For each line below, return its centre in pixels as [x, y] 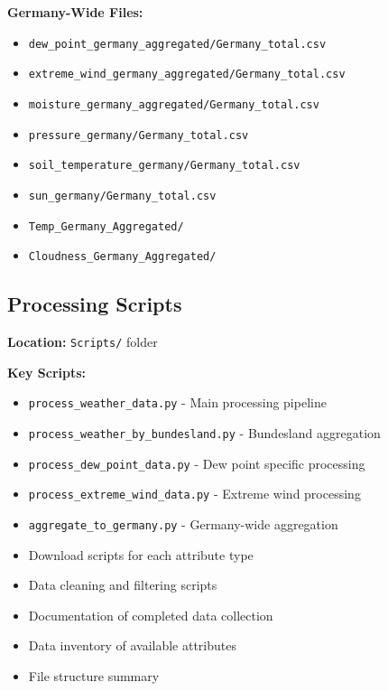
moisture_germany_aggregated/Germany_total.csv [174, 104]
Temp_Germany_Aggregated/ [106, 226]
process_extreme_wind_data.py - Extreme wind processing [194, 494]
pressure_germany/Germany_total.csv [139, 135]
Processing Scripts [95, 304]
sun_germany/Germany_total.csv [122, 196]
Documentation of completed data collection [151, 615]
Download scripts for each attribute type [141, 554]
